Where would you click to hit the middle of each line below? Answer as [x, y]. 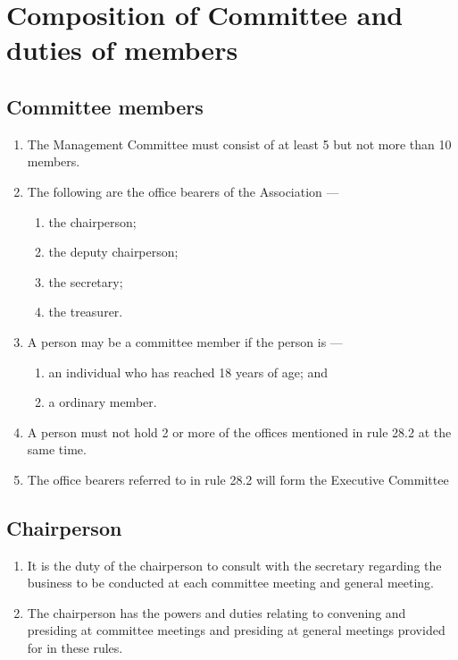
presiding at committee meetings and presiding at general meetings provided [236, 630]
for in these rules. [75, 648]
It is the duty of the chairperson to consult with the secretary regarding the [234, 565]
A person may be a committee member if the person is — [185, 341]
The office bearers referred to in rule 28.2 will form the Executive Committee [238, 479]
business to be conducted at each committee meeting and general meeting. [231, 583]
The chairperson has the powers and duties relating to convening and [217, 612]
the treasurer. [86, 312]
